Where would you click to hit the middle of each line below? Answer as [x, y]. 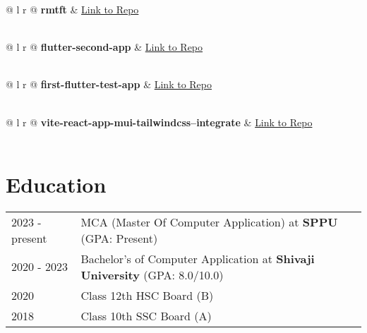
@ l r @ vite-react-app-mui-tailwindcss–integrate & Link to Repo [159, 122]
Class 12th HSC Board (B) [147, 295]
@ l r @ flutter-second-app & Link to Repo [104, 47]
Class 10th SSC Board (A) [146, 315]
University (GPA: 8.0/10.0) [152, 274]
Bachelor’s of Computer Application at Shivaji [198, 258]
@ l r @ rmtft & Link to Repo [72, 9]
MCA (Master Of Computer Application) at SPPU [209, 222]
